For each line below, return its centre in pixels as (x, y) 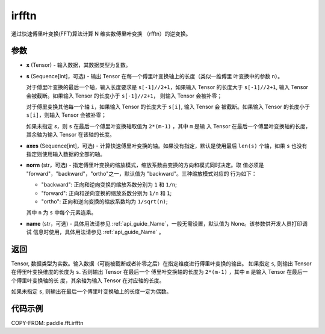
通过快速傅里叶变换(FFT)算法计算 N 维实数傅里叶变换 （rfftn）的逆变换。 (101, 34)
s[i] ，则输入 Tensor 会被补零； (67, 115)
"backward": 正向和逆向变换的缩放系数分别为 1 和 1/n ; (109, 185)
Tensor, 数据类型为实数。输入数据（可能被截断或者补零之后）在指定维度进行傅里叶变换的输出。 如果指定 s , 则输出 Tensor (162, 264)
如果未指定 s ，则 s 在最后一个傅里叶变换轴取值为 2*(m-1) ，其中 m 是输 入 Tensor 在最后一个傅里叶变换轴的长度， (169, 126)
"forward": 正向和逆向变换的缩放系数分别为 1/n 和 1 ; (107, 193)
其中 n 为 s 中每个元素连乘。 (61, 212)
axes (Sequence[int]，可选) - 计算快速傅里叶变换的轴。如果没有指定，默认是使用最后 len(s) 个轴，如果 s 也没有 (167, 146)
